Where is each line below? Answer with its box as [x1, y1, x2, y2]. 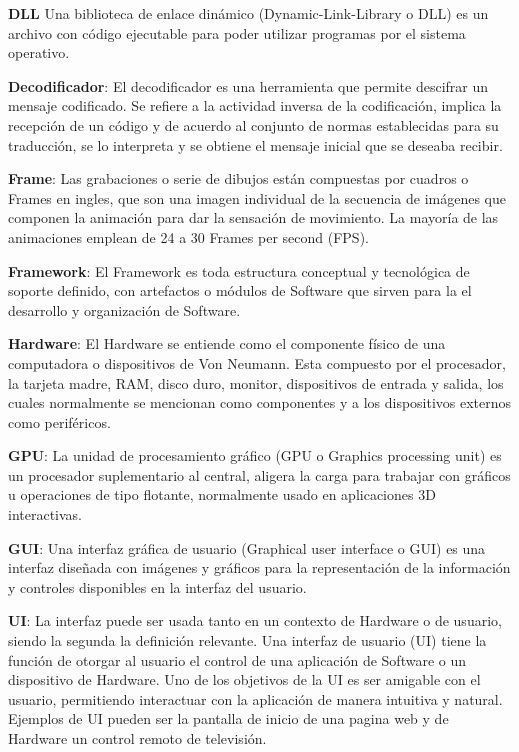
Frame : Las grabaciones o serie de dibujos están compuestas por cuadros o [8, 168, 469, 189]
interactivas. [8, 504, 83, 525]
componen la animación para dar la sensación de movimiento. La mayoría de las [8, 207, 499, 228]
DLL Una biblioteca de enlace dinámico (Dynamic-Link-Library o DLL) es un [8, 3, 489, 23]
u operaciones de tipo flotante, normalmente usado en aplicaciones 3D [8, 484, 436, 505]
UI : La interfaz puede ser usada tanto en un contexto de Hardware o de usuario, [8, 610, 502, 631]
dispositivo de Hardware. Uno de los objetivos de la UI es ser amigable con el [8, 669, 481, 690]
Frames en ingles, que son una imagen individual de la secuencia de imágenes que [8, 187, 506, 208]
